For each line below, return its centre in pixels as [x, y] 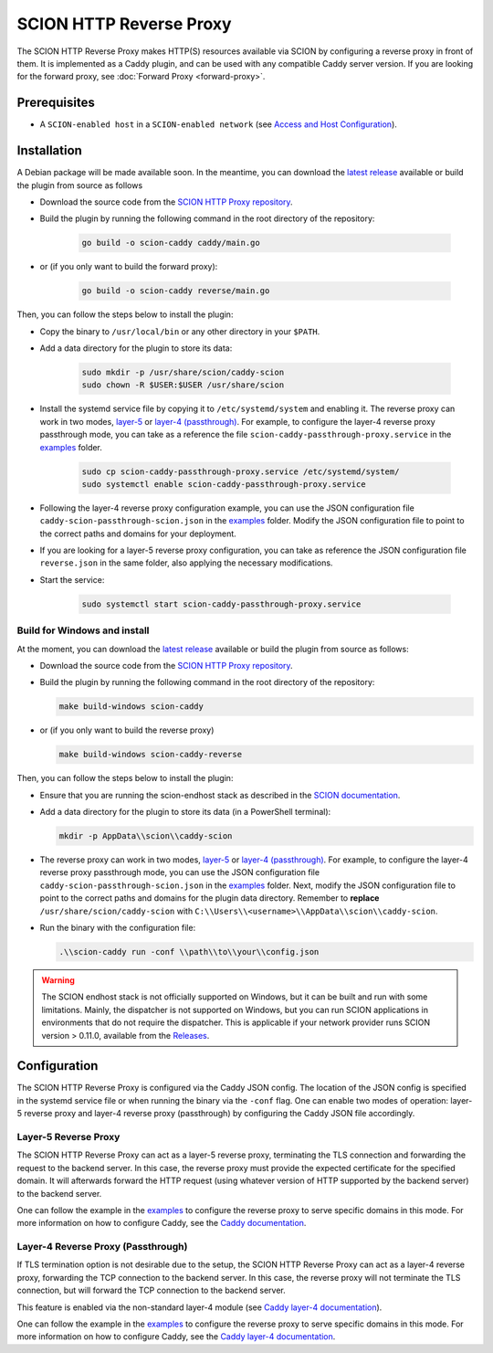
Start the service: [72, 579]
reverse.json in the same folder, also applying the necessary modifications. [186, 563]
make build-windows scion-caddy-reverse [150, 755]
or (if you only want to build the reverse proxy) [127, 730]
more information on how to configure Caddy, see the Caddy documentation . [162, 1223]
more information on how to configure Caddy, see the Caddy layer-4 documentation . [176, 1337]
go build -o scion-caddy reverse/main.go [176, 291]
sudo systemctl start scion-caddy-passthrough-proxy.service [221, 604]
